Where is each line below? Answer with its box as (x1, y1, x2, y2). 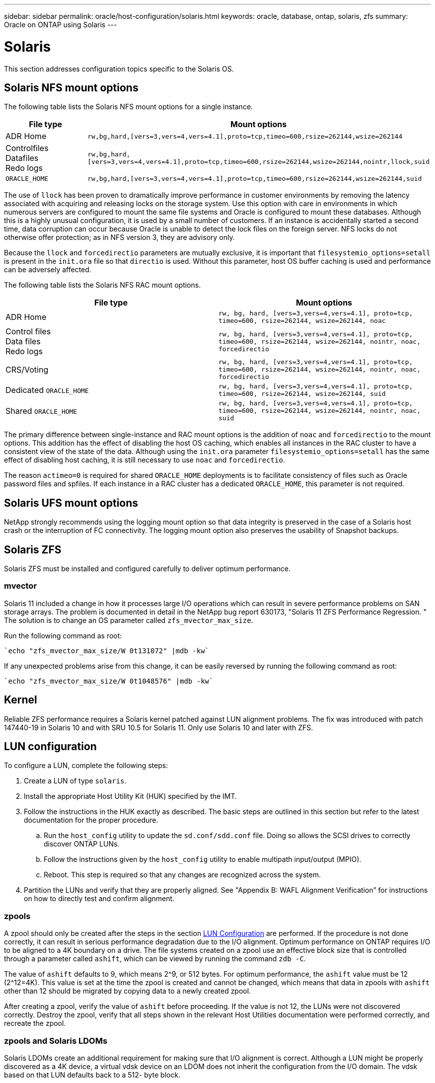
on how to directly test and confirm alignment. (24, 894, 175, 903)
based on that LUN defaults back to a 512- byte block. (4, 1070, 181, 1079)
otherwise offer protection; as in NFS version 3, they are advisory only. (4, 233, 235, 242)
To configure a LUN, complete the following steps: (4, 761, 168, 770)
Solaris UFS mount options (4, 496, 139, 509)
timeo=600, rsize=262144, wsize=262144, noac (218, 317, 386, 325)
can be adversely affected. (4, 265, 91, 274)
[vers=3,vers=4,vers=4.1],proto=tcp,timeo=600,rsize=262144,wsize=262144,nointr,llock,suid (87, 158, 430, 166)
